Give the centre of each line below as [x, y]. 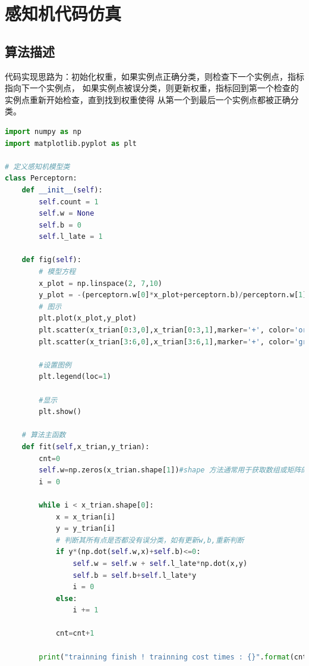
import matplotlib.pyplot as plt [71, 143]
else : [66, 598]
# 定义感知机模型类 [37, 166]
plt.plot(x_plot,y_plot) [88, 318]
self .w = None [67, 214]
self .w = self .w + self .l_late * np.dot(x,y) [160, 563]
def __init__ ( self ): [62, 190]
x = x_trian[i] [86, 517]
